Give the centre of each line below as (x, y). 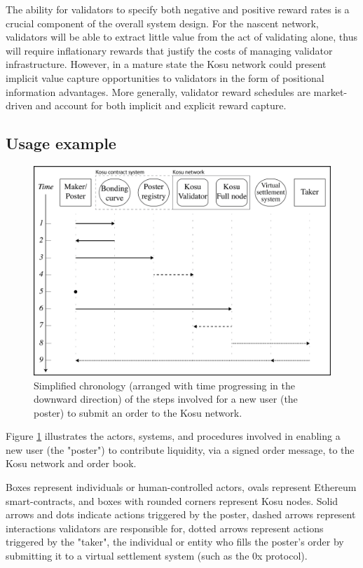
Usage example (61, 143)
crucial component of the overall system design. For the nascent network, (162, 23)
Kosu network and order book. (71, 463)
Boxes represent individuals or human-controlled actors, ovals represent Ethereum (181, 487)
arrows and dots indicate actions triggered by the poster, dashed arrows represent (181, 514)
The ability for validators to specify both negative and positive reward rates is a (178, 9)
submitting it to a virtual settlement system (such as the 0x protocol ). (157, 556)
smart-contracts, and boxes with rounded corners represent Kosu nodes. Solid (172, 500)
